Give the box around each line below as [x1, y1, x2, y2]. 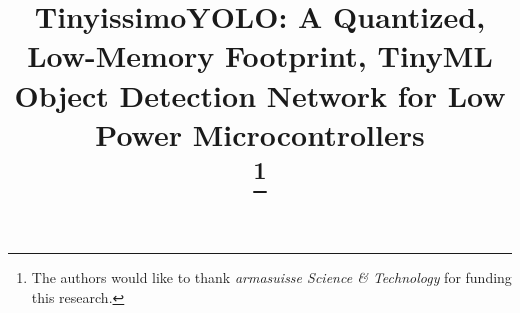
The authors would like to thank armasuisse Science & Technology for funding [31, 267, 512, 288]
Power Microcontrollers [95, 113, 425, 154]
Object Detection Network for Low [14, 74, 506, 115]
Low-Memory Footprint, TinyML [27, 35, 493, 76]
